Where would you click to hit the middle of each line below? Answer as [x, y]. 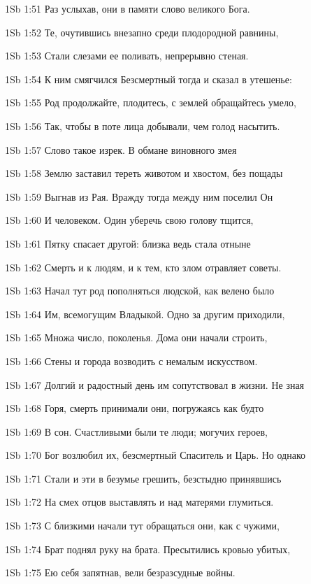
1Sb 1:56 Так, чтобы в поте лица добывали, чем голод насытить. [143, 126]
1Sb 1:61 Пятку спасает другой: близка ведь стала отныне [128, 243]
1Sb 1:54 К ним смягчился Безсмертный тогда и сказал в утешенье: [149, 79]
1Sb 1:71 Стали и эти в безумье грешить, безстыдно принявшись [143, 478]
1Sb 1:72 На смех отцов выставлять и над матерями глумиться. [139, 502]
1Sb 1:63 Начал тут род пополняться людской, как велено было [140, 291]
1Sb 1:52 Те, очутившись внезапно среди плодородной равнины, [142, 32]
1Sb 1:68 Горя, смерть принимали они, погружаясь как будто [135, 408]
